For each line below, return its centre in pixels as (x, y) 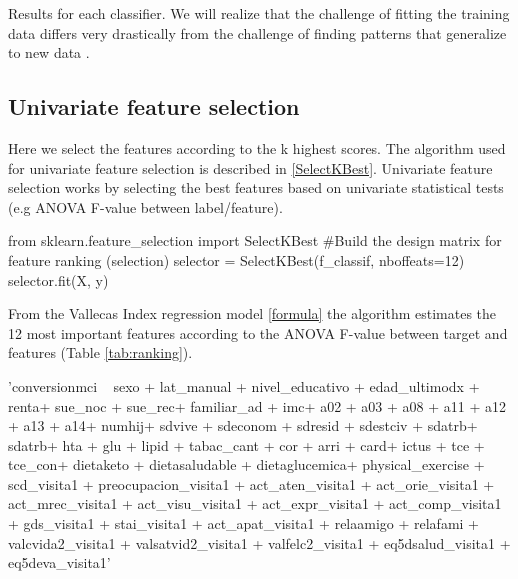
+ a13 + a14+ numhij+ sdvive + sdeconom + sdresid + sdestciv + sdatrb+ (243, 425)
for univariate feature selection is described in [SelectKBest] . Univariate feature (250, 167)
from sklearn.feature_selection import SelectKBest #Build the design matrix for (255, 240)
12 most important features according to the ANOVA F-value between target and (258, 332)
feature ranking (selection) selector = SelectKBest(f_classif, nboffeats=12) (236, 259)
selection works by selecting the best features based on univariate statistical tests (256, 187)
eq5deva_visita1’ (59, 562)
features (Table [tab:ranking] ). (100, 352)
